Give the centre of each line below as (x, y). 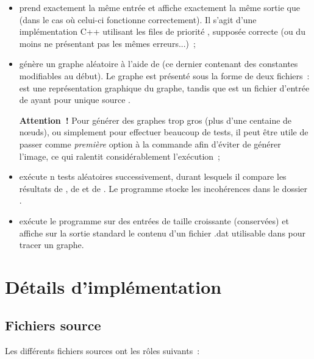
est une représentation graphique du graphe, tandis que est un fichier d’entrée (164, 87)
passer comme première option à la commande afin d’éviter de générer (150, 144)
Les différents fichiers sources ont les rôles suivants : (102, 351)
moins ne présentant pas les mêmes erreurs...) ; (107, 43)
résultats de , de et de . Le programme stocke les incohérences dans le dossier (163, 188)
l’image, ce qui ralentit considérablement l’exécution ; (120, 156)
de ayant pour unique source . (75, 100)
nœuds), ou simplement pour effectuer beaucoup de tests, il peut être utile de (164, 132)
